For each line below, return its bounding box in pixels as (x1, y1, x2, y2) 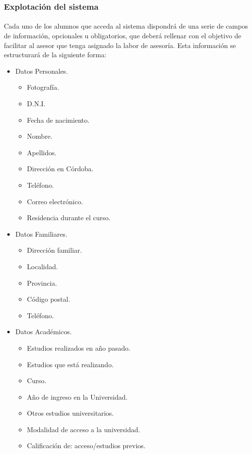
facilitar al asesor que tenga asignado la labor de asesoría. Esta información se (4, 40, 236, 50)
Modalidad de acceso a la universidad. (27, 424, 140, 434)
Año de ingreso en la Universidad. (27, 391, 128, 402)
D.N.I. (27, 98, 46, 108)
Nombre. (27, 131, 52, 141)
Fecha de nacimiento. (27, 114, 90, 125)
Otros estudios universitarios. (27, 408, 114, 418)
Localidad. (27, 261, 58, 271)
